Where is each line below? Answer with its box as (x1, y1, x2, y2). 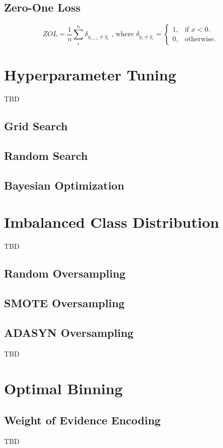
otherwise (184, 35, 214, 43)
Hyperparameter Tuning (4, 64, 176, 85)
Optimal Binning (4, 378, 123, 398)
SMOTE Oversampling (4, 295, 125, 311)
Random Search (4, 148, 88, 163)
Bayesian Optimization (4, 177, 125, 193)
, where (111, 31, 134, 38)
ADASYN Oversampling (4, 324, 134, 340)
